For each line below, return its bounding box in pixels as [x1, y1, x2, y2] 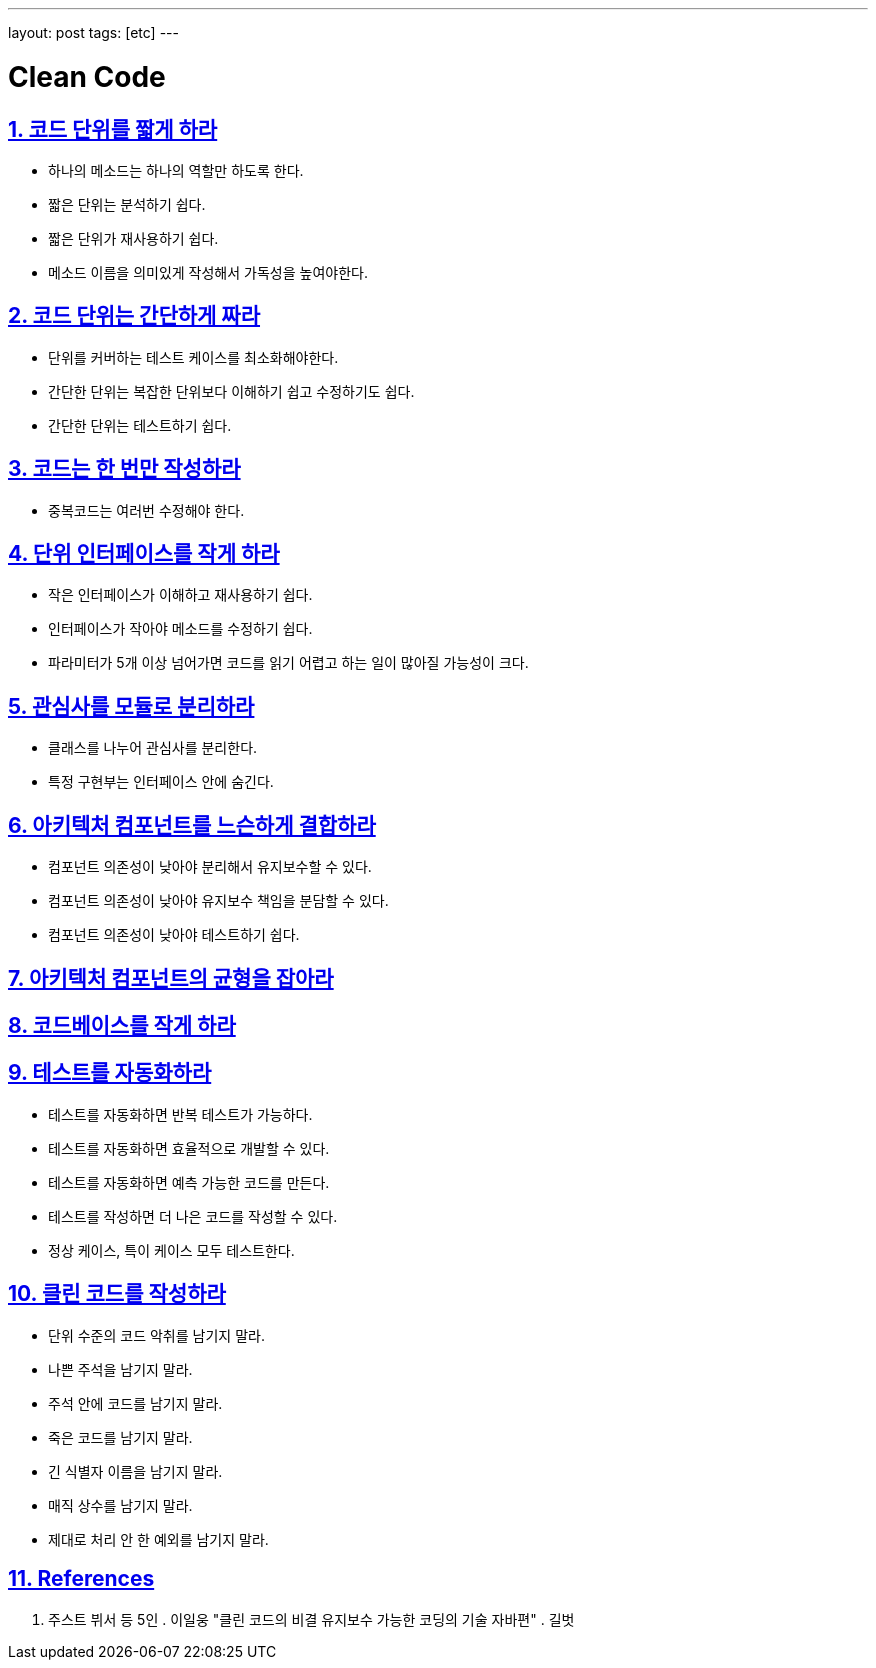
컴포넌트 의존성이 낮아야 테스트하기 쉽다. [48, 926, 300, 944]
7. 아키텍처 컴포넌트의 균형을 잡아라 [8, 965, 334, 991]
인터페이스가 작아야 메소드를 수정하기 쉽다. [48, 620, 313, 638]
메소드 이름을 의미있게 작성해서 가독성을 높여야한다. [48, 263, 368, 281]
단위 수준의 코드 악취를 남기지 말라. [48, 1326, 265, 1344]
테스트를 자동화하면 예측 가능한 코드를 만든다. [48, 1173, 330, 1191]
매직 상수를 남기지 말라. [48, 1496, 193, 1514]
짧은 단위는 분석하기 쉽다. [48, 195, 206, 213]
